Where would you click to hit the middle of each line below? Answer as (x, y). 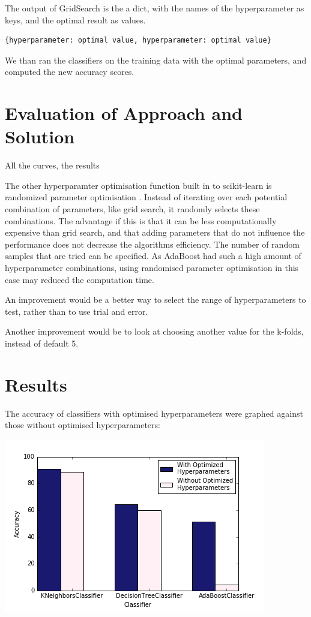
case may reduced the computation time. (80, 279)
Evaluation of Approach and (124, 113)
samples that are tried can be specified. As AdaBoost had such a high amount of (153, 256)
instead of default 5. (42, 343)
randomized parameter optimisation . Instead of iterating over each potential (146, 197)
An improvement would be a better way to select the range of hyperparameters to (155, 300)
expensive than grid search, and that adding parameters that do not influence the (155, 232)
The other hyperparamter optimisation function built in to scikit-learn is (138, 185)
